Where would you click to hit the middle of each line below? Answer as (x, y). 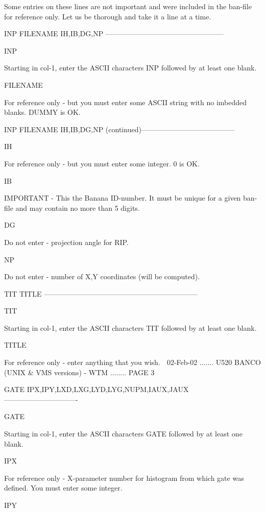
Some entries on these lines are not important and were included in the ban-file (128, 6)
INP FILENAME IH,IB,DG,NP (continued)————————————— (119, 129)
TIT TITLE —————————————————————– (101, 293)
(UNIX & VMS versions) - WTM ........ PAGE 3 (79, 372)
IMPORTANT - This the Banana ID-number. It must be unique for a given (123, 198)
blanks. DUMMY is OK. (42, 112)
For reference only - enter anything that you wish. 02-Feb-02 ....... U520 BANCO (132, 362)
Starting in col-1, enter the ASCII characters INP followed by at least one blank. (130, 68)
